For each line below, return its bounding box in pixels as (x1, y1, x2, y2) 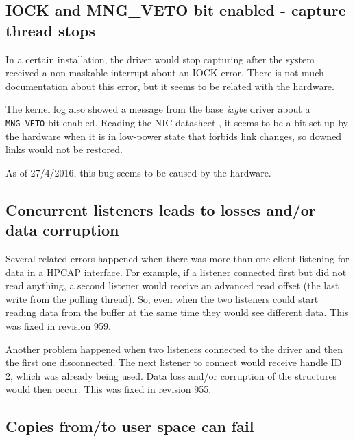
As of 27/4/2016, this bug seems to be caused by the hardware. (5, 165, 271, 179)
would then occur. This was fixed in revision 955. (5, 382, 212, 396)
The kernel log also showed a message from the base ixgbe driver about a (5, 102, 310, 116)
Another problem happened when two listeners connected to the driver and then (5, 341, 343, 356)
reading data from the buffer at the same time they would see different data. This (5, 305, 349, 319)
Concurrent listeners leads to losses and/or (5, 199, 316, 220)
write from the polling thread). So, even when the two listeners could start (5, 291, 319, 306)
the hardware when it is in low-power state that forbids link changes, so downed (5, 128, 342, 143)
